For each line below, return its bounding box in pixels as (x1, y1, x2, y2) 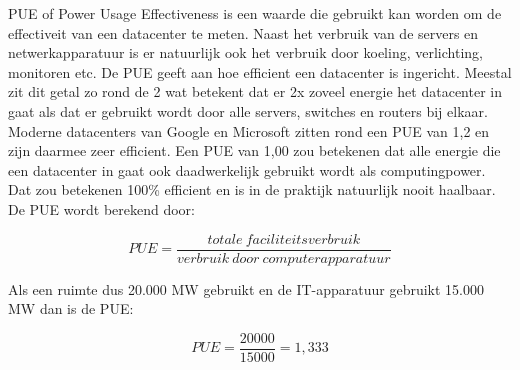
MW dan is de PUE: (8, 298, 134, 319)
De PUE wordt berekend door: (8, 198, 195, 219)
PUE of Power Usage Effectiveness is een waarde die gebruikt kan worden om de (8, 3, 502, 23)
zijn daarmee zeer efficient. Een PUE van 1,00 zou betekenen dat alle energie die (8, 140, 501, 161)
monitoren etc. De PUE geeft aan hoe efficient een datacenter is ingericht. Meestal (8, 61, 512, 82)
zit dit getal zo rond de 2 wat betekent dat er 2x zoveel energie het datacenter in (8, 81, 502, 102)
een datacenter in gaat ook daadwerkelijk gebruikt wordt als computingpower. (8, 159, 486, 180)
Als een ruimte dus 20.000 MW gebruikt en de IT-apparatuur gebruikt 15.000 (8, 278, 484, 299)
